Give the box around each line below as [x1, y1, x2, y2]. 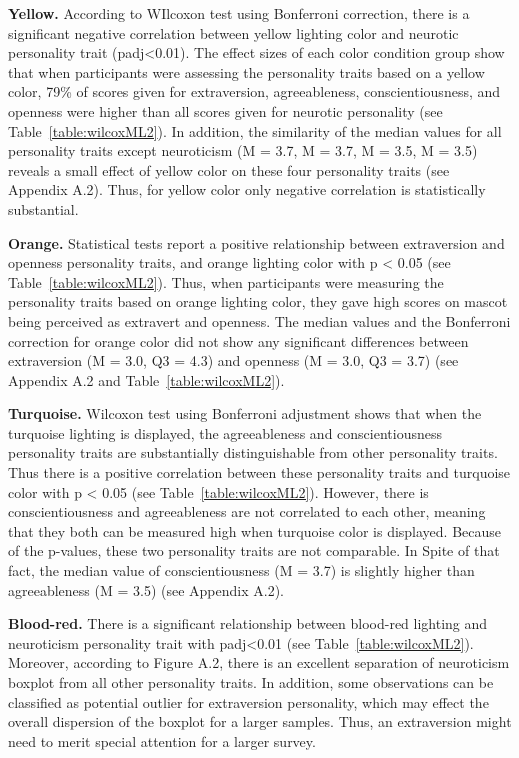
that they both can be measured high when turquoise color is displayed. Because [8, 520, 502, 541]
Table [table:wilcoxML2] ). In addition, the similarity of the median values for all [8, 120, 502, 141]
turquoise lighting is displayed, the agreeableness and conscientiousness [8, 422, 442, 443]
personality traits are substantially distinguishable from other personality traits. [8, 442, 498, 463]
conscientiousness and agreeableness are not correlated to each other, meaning [8, 501, 486, 522]
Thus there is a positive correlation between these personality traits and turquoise [8, 462, 511, 483]
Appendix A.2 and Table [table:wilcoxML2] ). [8, 369, 285, 390]
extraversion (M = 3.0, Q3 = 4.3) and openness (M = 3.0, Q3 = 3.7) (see [8, 350, 459, 371]
